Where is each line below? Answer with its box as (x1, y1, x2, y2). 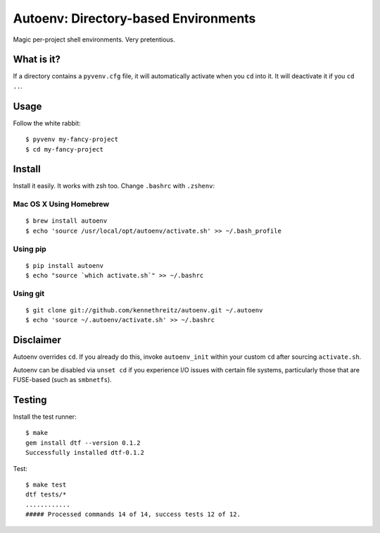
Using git (13, 288, 45, 298)
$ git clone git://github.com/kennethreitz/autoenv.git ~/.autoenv (25, 307, 263, 314)
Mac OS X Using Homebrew (13, 200, 110, 209)
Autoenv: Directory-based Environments (13, 11, 256, 26)
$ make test (25, 481, 67, 489)
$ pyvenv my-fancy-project (25, 135, 119, 144)
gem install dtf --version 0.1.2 (25, 439, 141, 447)
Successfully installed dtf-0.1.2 (25, 448, 144, 457)
